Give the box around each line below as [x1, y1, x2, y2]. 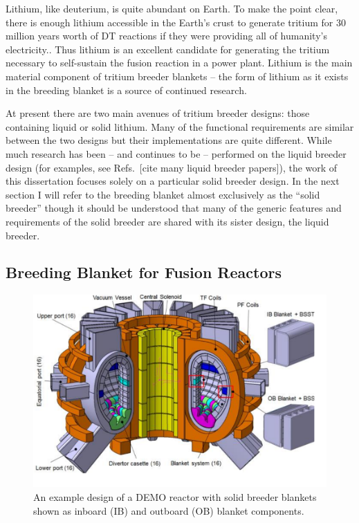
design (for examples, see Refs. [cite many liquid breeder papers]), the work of [6, 160, 338, 174]
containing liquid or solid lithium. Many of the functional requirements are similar [6, 119, 354, 134]
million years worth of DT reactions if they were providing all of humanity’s [6, 28, 327, 43]
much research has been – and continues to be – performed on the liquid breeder [6, 146, 347, 160]
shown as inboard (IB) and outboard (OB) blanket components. [33, 503, 304, 517]
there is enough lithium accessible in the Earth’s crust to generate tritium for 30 [6, 15, 346, 29]
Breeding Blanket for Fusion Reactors [6, 261, 282, 283]
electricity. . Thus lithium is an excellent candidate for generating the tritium [6, 42, 330, 56]
